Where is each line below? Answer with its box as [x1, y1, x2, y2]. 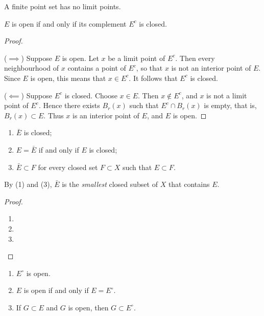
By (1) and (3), [4, 179, 52, 189]
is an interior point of [73, 110, 139, 120]
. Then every [175, 52, 215, 63]
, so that [136, 62, 163, 73]
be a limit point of [108, 52, 165, 63]
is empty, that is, [204, 100, 257, 111]
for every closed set [38, 161, 98, 172]
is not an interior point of [171, 62, 251, 73]
